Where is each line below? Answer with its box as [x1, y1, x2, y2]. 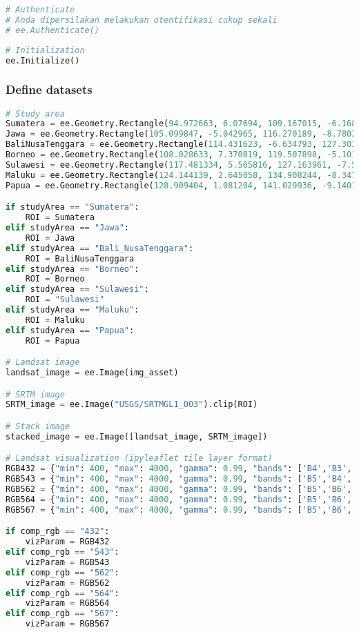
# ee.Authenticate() [6, 25, 100, 35]
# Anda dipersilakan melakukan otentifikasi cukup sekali [6, 14, 278, 25]
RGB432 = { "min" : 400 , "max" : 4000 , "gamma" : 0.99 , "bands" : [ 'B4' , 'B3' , [6, 464, 352, 474]
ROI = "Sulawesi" [25, 295, 105, 305]
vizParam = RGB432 [25, 537, 110, 547]
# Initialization [6, 45, 85, 55]
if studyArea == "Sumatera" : [6, 202, 139, 213]
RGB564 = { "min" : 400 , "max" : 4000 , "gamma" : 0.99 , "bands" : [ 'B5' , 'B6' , [6, 494, 352, 504]
